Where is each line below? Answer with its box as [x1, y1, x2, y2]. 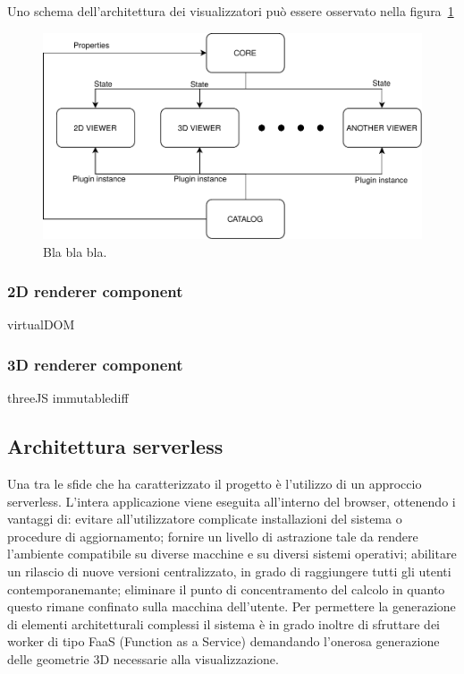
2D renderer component [7, 280, 183, 303]
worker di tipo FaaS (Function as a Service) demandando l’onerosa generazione [7, 632, 440, 651]
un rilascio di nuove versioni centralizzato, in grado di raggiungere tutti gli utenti [7, 561, 451, 580]
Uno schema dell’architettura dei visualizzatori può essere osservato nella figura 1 [7, 2, 454, 20]
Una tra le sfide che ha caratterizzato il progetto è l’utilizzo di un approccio [7, 474, 422, 492]
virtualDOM [7, 315, 75, 334]
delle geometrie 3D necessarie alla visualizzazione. [7, 649, 279, 668]
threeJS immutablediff [7, 388, 129, 407]
